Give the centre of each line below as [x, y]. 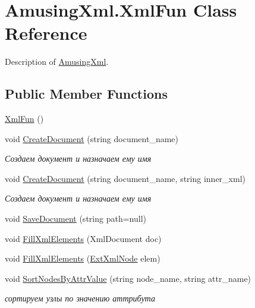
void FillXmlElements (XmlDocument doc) [83, 238]
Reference [46, 33]
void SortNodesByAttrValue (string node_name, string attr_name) [128, 278]
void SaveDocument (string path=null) [75, 219]
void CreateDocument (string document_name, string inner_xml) [125, 178]
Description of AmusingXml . [57, 62]
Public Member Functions [86, 94]
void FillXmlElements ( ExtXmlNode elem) [83, 258]
